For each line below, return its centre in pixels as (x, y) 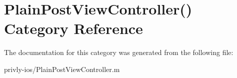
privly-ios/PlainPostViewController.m (62, 69)
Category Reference (73, 28)
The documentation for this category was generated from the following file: (119, 52)
